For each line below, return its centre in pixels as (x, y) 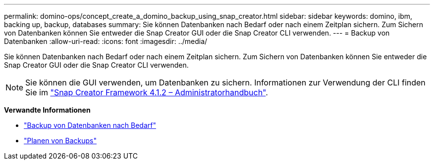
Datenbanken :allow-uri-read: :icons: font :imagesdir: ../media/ (106, 41)
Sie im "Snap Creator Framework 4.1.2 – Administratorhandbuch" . (147, 92)
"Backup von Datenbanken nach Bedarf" (90, 125)
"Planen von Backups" (60, 141)
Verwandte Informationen (47, 110)
